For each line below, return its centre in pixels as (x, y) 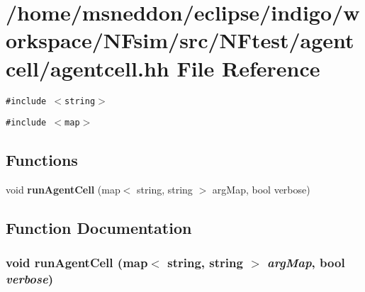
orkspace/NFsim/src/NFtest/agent (180, 40)
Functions (42, 160)
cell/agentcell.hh (88, 68)
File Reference (248, 68)
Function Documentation (99, 228)
